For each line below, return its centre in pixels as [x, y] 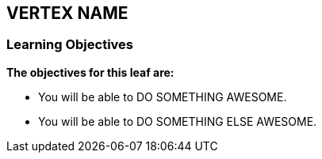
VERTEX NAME [67, 13]
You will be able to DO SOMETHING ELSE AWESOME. [178, 121]
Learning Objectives [70, 45]
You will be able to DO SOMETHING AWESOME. [163, 97]
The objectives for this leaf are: [90, 72]
